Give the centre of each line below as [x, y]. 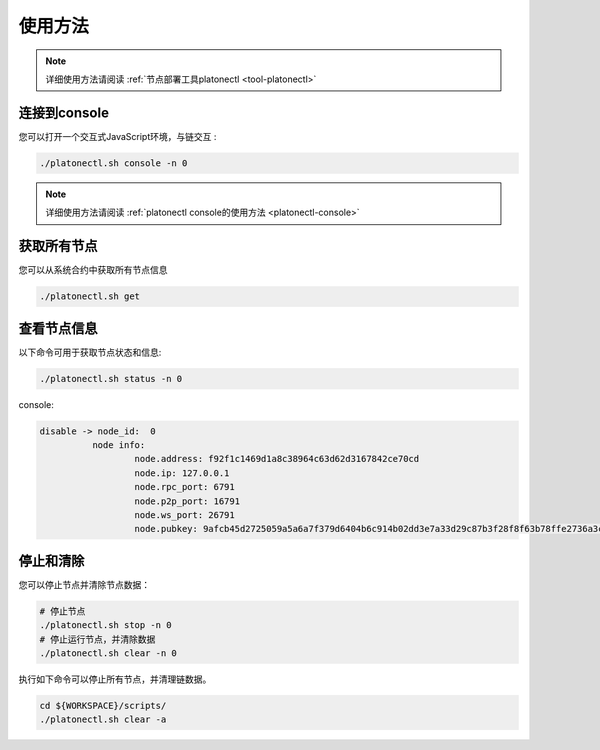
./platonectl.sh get [89, 296]
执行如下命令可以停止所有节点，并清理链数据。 [115, 679]
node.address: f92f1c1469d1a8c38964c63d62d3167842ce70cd [277, 459]
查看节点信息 [58, 328]
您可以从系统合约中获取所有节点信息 [93, 270]
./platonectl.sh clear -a [103, 719]
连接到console [64, 112]
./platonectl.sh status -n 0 [111, 378]
